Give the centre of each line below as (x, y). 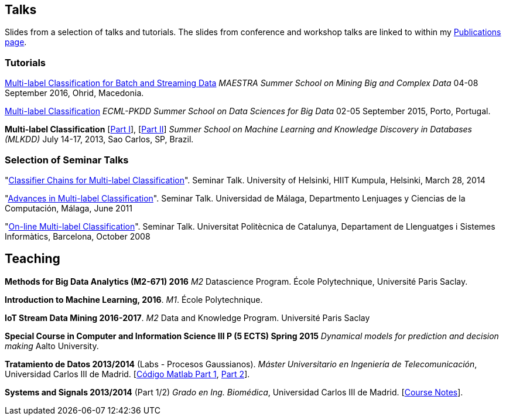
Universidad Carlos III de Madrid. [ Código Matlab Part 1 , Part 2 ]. (127, 374)
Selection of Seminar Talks (67, 160)
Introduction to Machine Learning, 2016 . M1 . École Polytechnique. (134, 299)
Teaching (33, 259)
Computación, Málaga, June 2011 (69, 208)
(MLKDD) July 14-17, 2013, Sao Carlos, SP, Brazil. (99, 139)
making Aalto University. (52, 346)
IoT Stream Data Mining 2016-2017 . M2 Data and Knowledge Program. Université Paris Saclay (187, 317)
